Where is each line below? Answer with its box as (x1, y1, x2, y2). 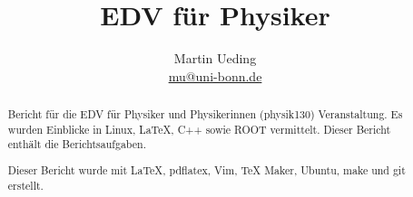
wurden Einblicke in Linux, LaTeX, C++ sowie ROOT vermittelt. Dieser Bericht (7, 121, 391, 136)
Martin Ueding (173, 49, 257, 68)
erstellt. (7, 177, 44, 192)
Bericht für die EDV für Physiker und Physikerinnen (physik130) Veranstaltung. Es (7, 107, 403, 122)
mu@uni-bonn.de (168, 66, 262, 85)
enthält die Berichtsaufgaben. (7, 136, 147, 152)
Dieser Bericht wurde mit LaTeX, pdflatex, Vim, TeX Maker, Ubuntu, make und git (7, 162, 406, 177)
